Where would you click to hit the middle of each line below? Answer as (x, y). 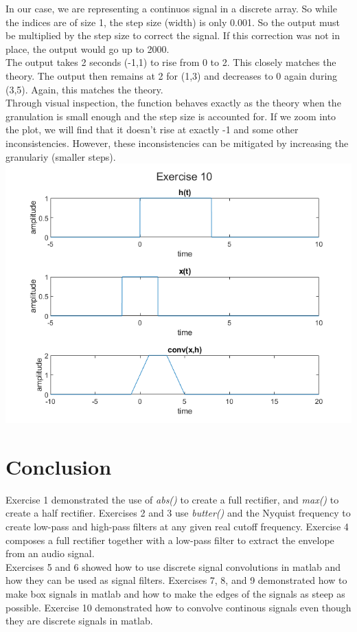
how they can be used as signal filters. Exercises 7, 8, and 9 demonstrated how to (176, 580)
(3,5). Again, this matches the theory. (84, 89)
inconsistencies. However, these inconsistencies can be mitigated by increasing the (177, 143)
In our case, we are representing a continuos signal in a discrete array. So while (171, 8)
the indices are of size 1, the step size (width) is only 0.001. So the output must (173, 22)
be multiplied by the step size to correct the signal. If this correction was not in (173, 35)
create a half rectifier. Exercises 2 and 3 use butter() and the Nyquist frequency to (178, 513)
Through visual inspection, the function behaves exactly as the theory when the (173, 103)
